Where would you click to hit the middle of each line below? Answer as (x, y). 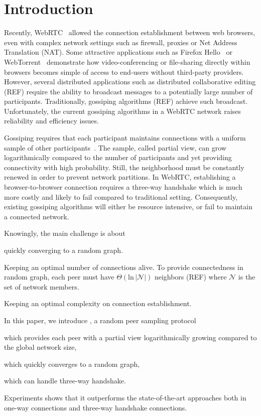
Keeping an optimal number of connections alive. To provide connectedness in (124, 267)
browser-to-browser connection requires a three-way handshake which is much (123, 187)
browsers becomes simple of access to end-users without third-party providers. (124, 72)
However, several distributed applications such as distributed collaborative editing (130, 82)
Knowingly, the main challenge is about (65, 233)
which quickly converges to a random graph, (72, 364)
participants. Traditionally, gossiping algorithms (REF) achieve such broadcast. (126, 101)
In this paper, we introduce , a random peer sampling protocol (100, 320)
